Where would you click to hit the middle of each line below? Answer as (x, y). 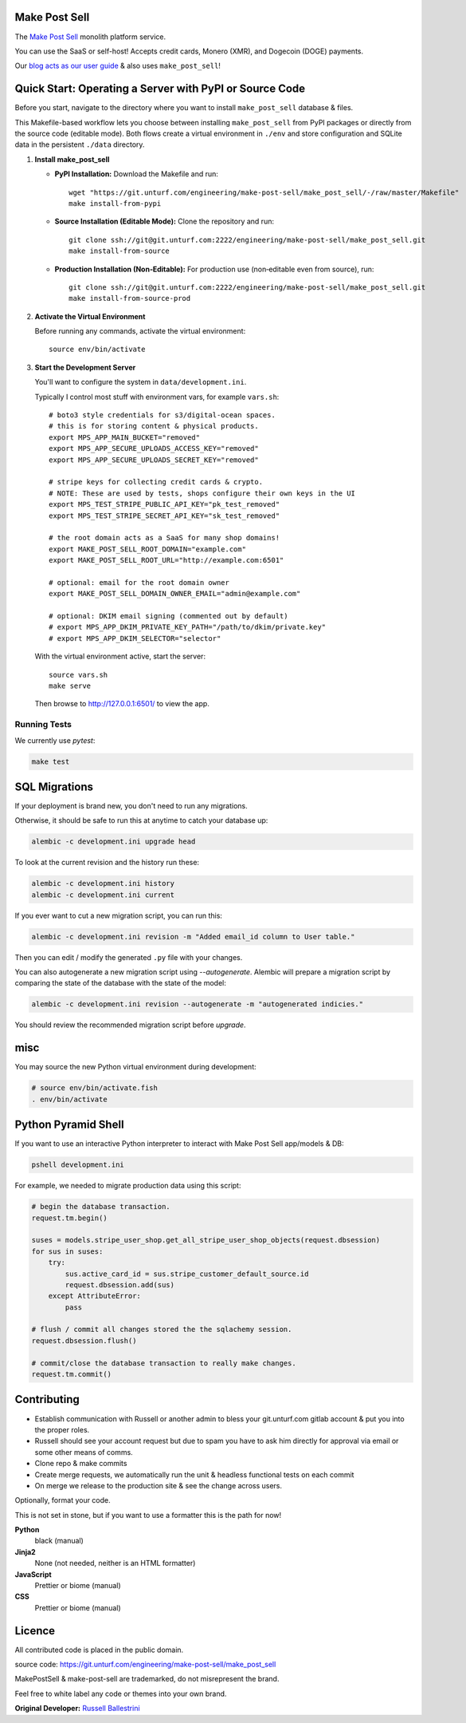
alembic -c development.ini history (103, 883)
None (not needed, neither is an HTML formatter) (115, 1563)
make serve (70, 686)
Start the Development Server (85, 367)
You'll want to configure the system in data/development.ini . (141, 382)
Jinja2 (25, 1551)
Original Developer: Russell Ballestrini (77, 1709)
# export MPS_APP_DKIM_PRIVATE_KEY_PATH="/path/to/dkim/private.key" (188, 627)
